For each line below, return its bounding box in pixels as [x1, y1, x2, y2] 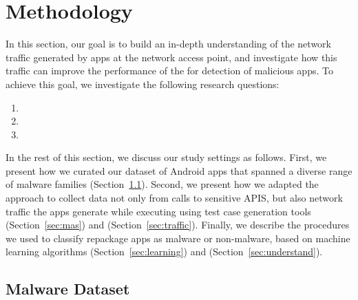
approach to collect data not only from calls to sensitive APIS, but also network [6, 191, 343, 205]
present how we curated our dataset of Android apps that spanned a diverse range [6, 163, 352, 178]
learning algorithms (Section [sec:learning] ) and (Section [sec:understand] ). [6, 244, 323, 259]
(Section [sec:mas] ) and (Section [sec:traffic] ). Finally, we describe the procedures [6, 217, 350, 232]
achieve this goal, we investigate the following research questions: [6, 76, 280, 91]
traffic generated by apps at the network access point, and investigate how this [6, 50, 337, 64]
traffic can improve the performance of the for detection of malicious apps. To [6, 63, 333, 78]
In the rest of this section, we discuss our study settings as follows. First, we [6, 150, 327, 164]
